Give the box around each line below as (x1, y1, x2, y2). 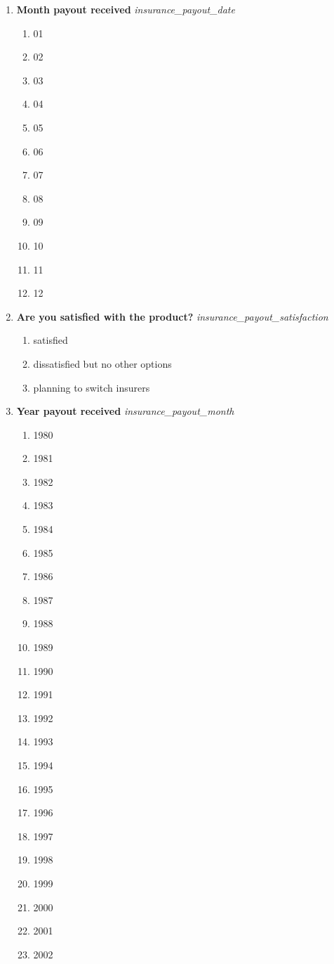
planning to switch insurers (33, 380, 150, 394)
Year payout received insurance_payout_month (16, 404, 234, 418)
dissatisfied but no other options (33, 356, 172, 371)
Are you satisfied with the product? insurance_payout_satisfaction (16, 309, 328, 323)
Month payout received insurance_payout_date (16, 2, 235, 16)
